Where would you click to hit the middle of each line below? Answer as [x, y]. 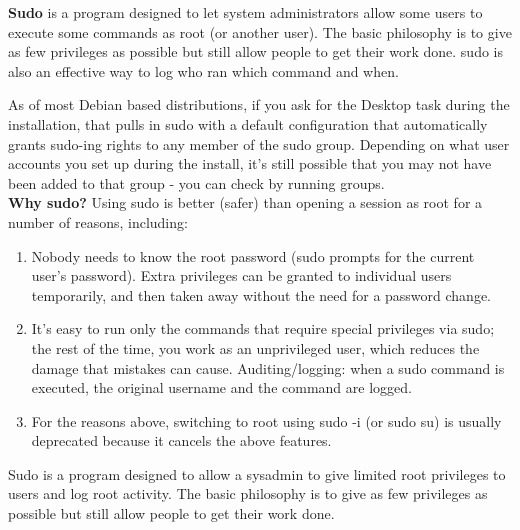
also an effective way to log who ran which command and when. [203, 70]
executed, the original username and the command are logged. [221, 387]
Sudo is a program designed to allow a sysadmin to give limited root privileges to [257, 473]
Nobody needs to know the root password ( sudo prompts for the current [253, 255]
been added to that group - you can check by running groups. [196, 182]
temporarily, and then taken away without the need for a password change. [261, 294]
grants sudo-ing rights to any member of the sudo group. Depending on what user [259, 143]
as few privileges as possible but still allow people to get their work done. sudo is [256, 51]
